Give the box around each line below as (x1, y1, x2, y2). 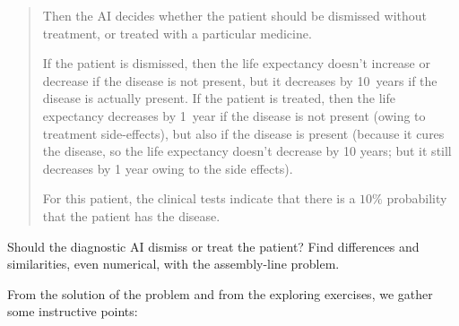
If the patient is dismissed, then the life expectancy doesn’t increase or (42, 54, 430, 73)
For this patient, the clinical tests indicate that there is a (42, 189, 356, 208)
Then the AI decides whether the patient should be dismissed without (42, 6, 427, 24)
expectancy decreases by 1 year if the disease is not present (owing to (42, 106, 426, 124)
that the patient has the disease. (42, 206, 221, 225)
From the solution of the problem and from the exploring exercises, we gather (7, 284, 433, 303)
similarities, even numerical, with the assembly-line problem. (7, 254, 340, 273)
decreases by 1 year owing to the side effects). (42, 159, 293, 177)
